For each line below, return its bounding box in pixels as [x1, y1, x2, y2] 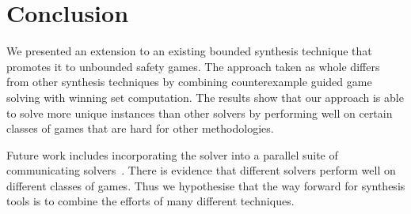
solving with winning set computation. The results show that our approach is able [6, 88, 404, 105]
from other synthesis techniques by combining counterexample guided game [6, 73, 372, 90]
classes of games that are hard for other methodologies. [6, 120, 274, 137]
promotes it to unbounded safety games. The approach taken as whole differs [6, 58, 380, 74]
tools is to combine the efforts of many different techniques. [6, 193, 295, 209]
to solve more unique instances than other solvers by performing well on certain [6, 104, 393, 121]
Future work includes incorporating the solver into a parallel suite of [6, 146, 338, 163]
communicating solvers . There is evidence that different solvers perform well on [6, 162, 396, 178]
